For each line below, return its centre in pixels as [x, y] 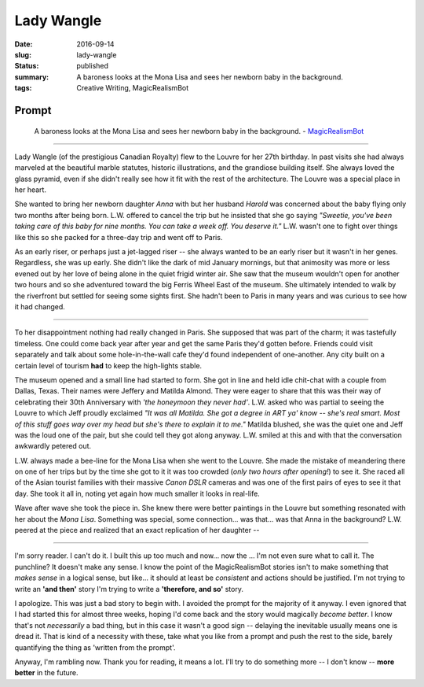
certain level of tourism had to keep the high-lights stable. [108, 365]
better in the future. [46, 673]
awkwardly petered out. [53, 446]
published [93, 66]
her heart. [31, 190]
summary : [32, 77]
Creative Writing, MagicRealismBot [133, 88]
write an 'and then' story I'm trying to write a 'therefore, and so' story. [129, 589]
